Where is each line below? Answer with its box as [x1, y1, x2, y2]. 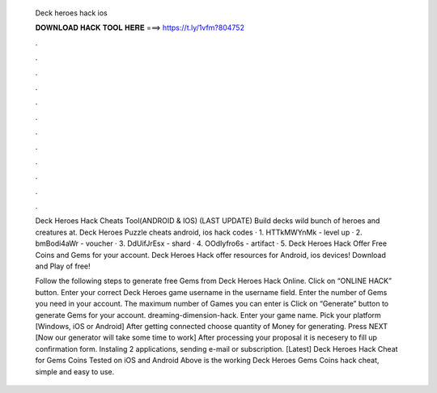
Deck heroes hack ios [35, 8, 108, 18]
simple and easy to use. [35, 366, 115, 376]
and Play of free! [35, 261, 91, 271]
